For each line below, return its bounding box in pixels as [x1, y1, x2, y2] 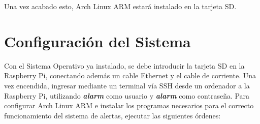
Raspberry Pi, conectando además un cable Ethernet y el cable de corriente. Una [4, 70, 256, 81]
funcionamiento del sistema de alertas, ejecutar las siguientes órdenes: [4, 110, 221, 120]
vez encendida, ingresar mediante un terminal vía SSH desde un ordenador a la [4, 80, 250, 90]
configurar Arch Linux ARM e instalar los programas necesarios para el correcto [4, 100, 254, 111]
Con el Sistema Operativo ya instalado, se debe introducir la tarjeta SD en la [4, 60, 245, 71]
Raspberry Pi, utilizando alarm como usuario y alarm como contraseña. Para [4, 90, 250, 101]
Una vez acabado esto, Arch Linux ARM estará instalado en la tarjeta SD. [4, 1, 237, 11]
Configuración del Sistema [4, 30, 191, 51]
